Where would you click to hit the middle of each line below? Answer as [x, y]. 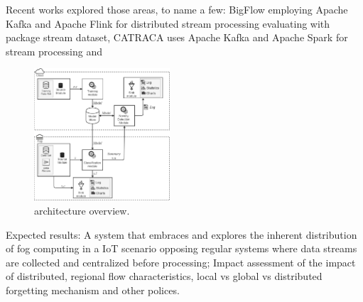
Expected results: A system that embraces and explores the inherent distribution [181, 234]
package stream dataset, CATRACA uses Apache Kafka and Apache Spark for [177, 37]
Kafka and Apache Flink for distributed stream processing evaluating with [168, 23]
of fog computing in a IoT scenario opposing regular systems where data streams [181, 248]
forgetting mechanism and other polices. [93, 290]
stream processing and [54, 51]
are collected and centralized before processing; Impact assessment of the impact [181, 262]
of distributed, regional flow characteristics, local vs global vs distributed [164, 276]
